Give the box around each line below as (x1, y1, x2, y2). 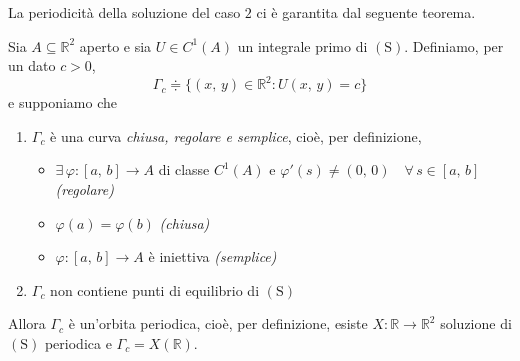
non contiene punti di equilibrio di (50, 279, 260, 300)
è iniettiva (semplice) (148, 246, 277, 267)
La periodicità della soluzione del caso (8, 2, 241, 22)
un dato (8, 55, 56, 76)
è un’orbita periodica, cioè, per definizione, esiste (68, 313, 368, 334)
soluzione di (440, 313, 512, 334)
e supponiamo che (8, 92, 117, 113)
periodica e (44, 333, 112, 354)
